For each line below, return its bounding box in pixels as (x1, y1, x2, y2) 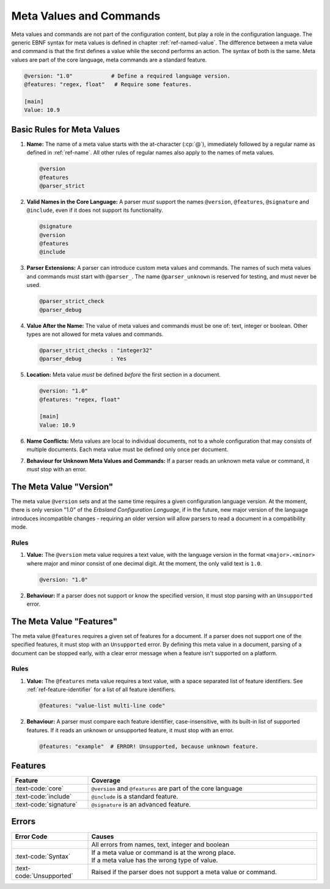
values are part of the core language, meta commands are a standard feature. (11, 56, 207, 64)
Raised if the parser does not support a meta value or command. (91, 868, 277, 876)
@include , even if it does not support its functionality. (26, 206, 163, 214)
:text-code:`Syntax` (15, 852, 71, 860)
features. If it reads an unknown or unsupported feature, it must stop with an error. (26, 727, 234, 734)
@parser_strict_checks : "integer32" (39, 347, 153, 354)
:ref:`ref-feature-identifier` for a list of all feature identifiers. (26, 686, 176, 693)
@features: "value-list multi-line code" (39, 702, 166, 709)
